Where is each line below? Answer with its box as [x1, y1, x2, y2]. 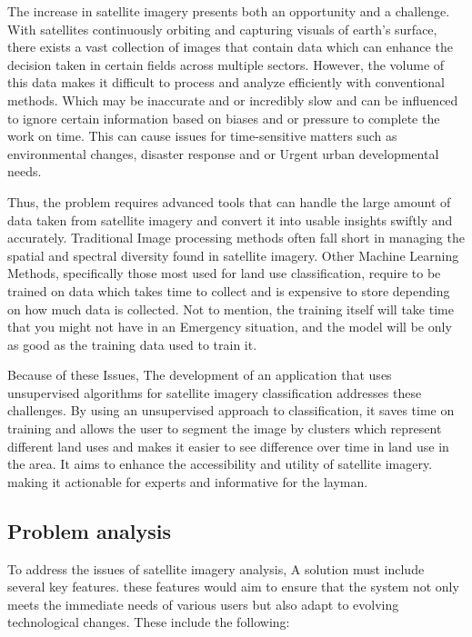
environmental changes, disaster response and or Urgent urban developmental [7, 144, 439, 163]
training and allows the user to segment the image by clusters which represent [7, 419, 442, 438]
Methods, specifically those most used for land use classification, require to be [7, 264, 441, 283]
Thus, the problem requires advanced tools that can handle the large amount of [7, 192, 451, 211]
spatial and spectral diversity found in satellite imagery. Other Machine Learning [7, 245, 459, 264]
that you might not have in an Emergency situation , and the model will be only [7, 317, 452, 336]
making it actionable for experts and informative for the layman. [7, 472, 368, 491]
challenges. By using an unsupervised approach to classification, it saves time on [7, 401, 455, 420]
